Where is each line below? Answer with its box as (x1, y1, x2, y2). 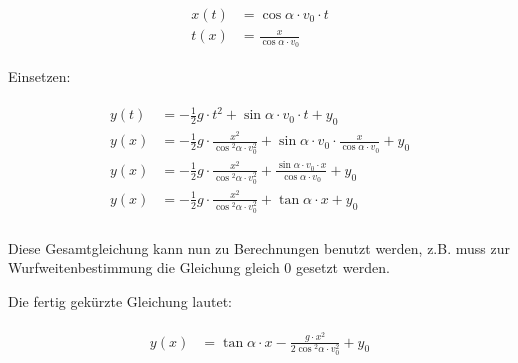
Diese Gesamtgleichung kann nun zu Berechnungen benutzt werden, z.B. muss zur (8, 237, 510, 258)
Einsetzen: (8, 66, 71, 87)
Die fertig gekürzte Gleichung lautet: (8, 291, 232, 312)
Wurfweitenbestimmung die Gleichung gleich (8, 257, 280, 278)
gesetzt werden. (296, 257, 390, 278)
